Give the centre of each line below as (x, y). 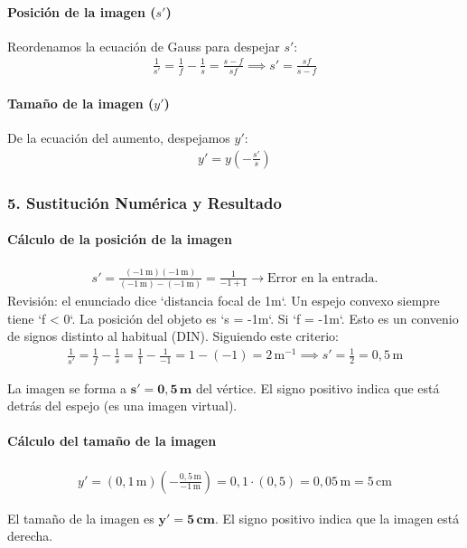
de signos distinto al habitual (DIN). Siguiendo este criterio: (173, 336)
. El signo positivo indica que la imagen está (337, 518)
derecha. (30, 536)
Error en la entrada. (323, 278)
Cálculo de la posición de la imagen (120, 239)
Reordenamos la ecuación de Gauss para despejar (144, 46)
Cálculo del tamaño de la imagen (112, 441)
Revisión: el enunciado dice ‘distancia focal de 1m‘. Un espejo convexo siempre (224, 300)
